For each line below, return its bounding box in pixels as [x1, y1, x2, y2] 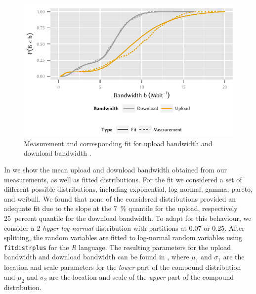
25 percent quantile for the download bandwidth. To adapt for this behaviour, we [4, 213, 252, 223]
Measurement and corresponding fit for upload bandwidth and [24, 138, 213, 148]
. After [224, 222, 245, 233]
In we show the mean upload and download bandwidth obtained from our [4, 165, 227, 175]
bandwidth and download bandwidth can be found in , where [4, 252, 189, 262]
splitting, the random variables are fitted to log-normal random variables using [4, 232, 243, 243]
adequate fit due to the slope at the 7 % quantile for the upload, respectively [4, 203, 238, 213]
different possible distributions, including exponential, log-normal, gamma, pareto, [4, 184, 253, 194]
